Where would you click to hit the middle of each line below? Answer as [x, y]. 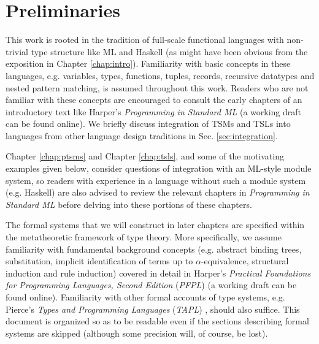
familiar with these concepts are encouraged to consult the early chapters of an [154, 100]
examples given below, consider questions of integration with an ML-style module [159, 168]
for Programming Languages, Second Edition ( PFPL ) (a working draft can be [151, 285]
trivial [17, 51]
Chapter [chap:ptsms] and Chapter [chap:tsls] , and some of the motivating [145, 156]
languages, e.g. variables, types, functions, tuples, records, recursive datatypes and [160, 75]
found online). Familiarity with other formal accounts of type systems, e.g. [145, 297]
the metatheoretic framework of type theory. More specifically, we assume [144, 237]
